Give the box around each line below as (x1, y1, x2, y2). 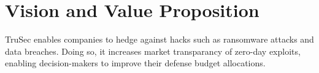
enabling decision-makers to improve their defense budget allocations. (5, 57, 266, 69)
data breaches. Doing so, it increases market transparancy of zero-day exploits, (5, 44, 301, 57)
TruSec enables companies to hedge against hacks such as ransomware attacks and (5, 33, 314, 46)
